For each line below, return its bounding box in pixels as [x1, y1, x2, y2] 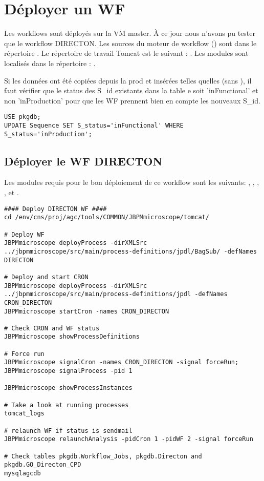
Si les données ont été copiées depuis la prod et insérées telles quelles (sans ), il [4, 75, 252, 86]
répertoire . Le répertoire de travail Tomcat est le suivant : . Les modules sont [4, 48, 249, 58]
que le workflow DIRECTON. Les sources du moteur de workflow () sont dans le [4, 37, 257, 48]
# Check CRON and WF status [4, 324, 100, 332]
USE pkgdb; [4, 113, 41, 121]
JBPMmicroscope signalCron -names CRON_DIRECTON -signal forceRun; [4, 359, 239, 366]
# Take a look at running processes [4, 401, 129, 409]
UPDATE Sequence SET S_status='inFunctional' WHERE [4, 121, 184, 129]
